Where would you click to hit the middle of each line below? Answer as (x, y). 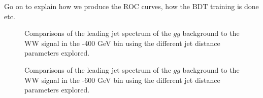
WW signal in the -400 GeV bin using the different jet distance (122, 43)
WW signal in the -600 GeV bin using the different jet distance (122, 80)
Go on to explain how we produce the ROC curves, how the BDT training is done (131, 6)
